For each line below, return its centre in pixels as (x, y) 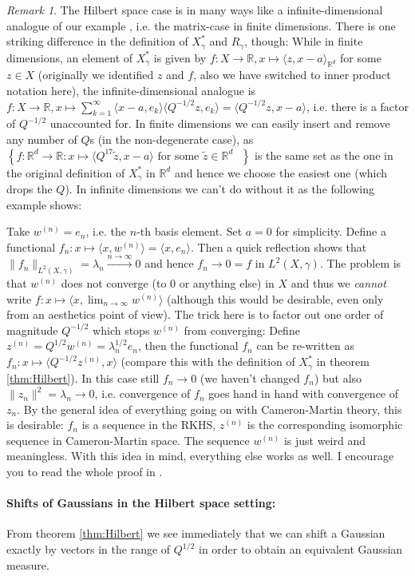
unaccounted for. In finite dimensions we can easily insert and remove (220, 123)
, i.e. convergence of (142, 393)
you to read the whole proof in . (85, 472)
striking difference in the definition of (97, 41)
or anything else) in (227, 283)
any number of (42, 139)
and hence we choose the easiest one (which (281, 172)
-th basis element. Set (190, 231)
